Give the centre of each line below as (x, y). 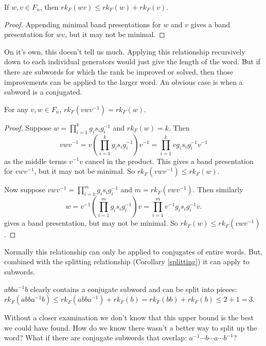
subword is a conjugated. (43, 92)
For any (16, 109)
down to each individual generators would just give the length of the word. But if (132, 61)
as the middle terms (36, 161)
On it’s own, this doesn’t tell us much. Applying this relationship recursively (125, 51)
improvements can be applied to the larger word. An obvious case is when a (123, 81)
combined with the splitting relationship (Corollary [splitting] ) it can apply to (127, 261)
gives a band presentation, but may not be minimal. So (91, 223)
